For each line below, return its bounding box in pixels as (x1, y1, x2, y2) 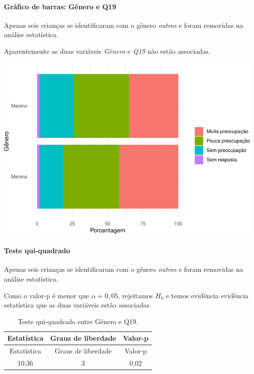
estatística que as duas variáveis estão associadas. (4, 300, 151, 310)
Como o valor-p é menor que (4, 290, 89, 300)
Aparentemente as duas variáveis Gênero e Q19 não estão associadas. (4, 45, 211, 56)
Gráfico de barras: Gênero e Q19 (4, 1, 116, 11)
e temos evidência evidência (166, 290, 249, 300)
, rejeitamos (118, 290, 153, 300)
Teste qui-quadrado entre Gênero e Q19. (18, 316, 138, 326)
